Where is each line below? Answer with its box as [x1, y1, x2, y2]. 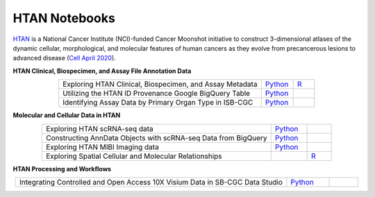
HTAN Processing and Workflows [12, 164, 111, 173]
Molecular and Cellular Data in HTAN [12, 111, 121, 119]
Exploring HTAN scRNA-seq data [46, 123, 153, 133]
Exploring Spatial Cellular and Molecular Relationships [46, 151, 222, 161]
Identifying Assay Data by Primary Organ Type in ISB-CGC [62, 98, 253, 108]
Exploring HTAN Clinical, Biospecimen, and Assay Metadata [62, 80, 258, 89]
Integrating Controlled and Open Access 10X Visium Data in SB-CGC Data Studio [19, 177, 283, 187]
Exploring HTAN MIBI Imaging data [46, 142, 159, 152]
